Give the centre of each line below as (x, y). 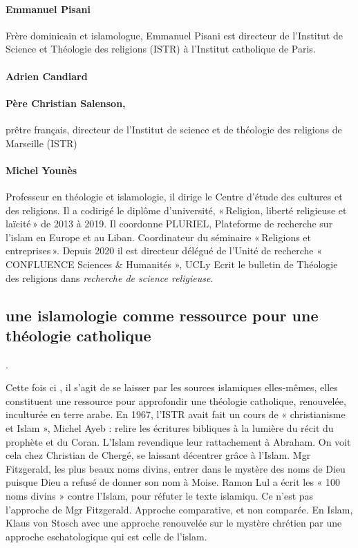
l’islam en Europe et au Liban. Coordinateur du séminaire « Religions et (158, 237)
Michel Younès (41, 170)
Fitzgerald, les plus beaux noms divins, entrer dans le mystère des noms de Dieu (176, 468)
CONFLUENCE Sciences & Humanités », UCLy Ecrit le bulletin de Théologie (172, 264)
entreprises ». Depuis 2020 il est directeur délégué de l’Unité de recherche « (164, 251)
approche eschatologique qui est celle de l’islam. (106, 536)
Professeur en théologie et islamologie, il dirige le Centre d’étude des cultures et (174, 196)
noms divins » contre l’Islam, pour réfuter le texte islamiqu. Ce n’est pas (160, 496)
